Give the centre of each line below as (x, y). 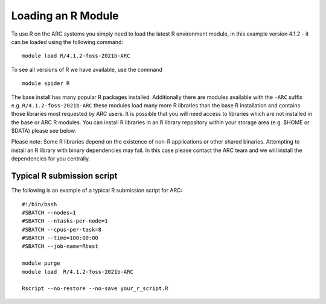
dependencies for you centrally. (51, 159)
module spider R (46, 84)
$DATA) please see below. (44, 131)
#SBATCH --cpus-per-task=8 (62, 230)
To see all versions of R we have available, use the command (87, 69)
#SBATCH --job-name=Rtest (60, 246)
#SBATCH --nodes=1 (49, 212)
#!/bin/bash (40, 204)
